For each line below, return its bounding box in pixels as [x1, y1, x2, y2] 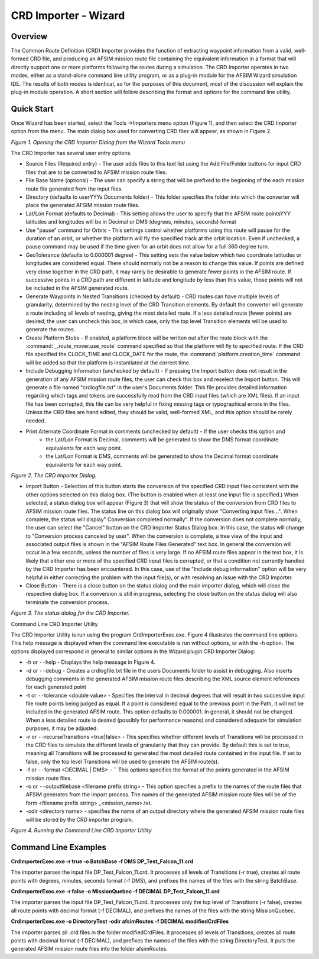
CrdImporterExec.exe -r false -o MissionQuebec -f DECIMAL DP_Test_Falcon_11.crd [11, 888, 220, 895]
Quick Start [11, 104, 54, 114]
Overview [11, 31, 48, 41]
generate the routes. [25, 326, 76, 333]
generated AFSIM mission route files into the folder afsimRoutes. [11, 945, 168, 952]
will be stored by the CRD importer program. [25, 816, 134, 823]
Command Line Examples [11, 842, 106, 852]
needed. [25, 417, 46, 424]
